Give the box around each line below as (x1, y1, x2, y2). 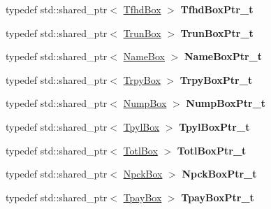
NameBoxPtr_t (184, 49, 263, 64)
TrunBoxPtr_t (180, 25, 254, 40)
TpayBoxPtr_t (181, 189, 254, 204)
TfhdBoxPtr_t (180, 2, 254, 16)
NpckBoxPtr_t (182, 166, 257, 181)
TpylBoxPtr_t (179, 119, 250, 134)
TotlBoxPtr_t (177, 143, 247, 157)
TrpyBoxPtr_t (180, 72, 253, 87)
